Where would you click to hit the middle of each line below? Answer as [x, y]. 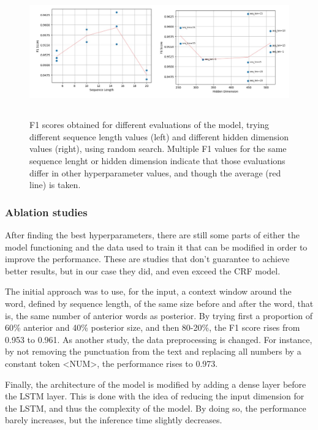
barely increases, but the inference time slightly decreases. [114, 420]
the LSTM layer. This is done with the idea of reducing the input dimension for [155, 396]
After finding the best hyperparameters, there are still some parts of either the [152, 235]
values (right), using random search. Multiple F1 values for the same [158, 149]
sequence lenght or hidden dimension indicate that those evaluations [157, 161]
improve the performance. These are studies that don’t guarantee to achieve [147, 259]
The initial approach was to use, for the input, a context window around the [148, 291]
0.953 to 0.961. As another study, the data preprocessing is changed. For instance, [159, 339]
